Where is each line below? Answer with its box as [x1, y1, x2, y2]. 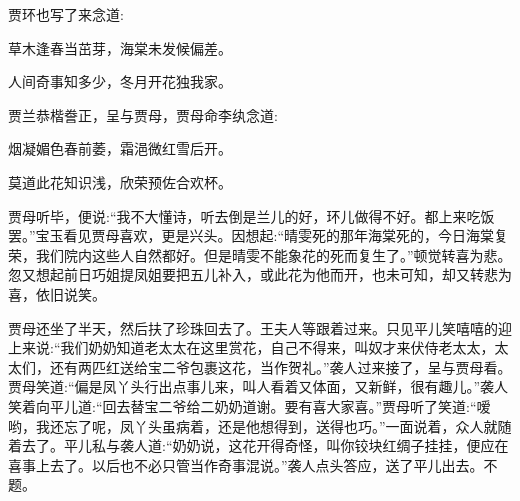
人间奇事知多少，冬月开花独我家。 [8, 71, 232, 92]
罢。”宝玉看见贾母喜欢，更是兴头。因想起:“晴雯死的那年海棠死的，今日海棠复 [8, 225, 509, 246]
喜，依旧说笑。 [8, 283, 106, 304]
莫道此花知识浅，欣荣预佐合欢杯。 [8, 171, 232, 192]
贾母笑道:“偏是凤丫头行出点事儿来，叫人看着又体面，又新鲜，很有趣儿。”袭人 [8, 376, 509, 397]
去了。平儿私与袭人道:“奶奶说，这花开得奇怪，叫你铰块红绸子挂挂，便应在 [21, 435, 509, 456]
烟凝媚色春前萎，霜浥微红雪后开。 [8, 138, 232, 159]
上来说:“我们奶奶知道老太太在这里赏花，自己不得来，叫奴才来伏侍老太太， [8, 337, 495, 358]
